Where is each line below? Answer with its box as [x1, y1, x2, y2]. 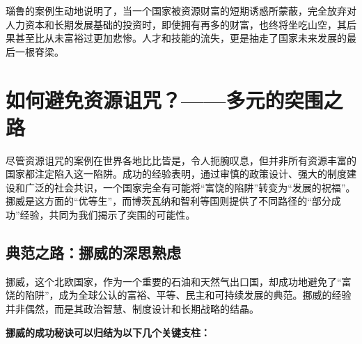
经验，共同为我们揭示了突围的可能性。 [19, 208, 196, 222]
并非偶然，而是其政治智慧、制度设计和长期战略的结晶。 [6, 302, 259, 316]
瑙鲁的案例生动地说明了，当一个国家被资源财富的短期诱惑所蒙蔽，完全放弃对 [6, 3, 356, 17]
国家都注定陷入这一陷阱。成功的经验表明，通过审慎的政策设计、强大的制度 [6, 166, 347, 181]
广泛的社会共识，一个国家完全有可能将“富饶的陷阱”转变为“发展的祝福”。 [24, 180, 356, 194]
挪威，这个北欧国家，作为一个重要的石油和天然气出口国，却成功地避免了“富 [6, 274, 352, 288]
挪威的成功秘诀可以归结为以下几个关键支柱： [6, 325, 210, 339]
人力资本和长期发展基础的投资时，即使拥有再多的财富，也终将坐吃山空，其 [6, 17, 347, 31]
